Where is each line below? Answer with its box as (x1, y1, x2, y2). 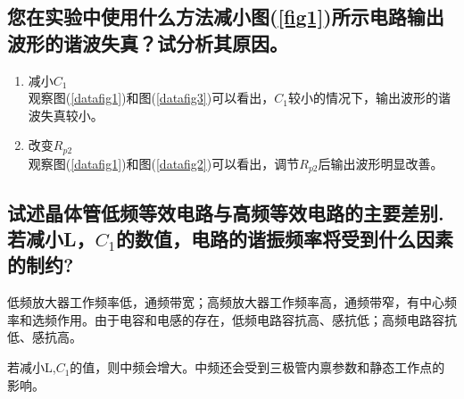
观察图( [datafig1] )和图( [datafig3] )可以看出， (28, 88, 275, 107)
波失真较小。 (28, 105, 104, 124)
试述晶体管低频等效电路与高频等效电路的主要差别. (7, 198, 444, 226)
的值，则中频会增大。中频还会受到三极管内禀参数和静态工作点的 (70, 358, 445, 377)
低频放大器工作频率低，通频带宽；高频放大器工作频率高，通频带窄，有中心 (7, 293, 444, 312)
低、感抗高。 (7, 328, 82, 346)
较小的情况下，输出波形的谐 (287, 88, 451, 107)
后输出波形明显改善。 (318, 154, 443, 172)
